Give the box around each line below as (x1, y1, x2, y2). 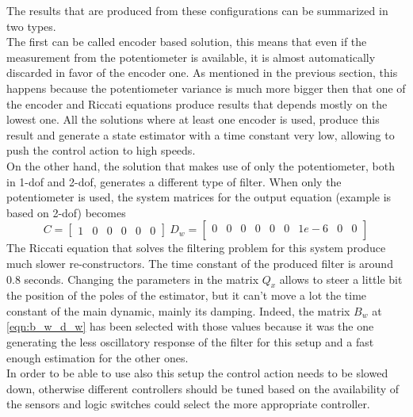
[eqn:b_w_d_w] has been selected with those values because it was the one (6, 318, 374, 335)
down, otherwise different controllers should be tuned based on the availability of (6, 380, 400, 396)
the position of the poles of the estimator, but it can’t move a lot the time (6, 287, 367, 304)
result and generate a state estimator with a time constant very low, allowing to (6, 126, 395, 143)
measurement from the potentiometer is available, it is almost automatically (6, 48, 376, 65)
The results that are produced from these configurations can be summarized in (6, 2, 388, 18)
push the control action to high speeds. (6, 142, 196, 159)
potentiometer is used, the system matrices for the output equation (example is (6, 189, 392, 205)
